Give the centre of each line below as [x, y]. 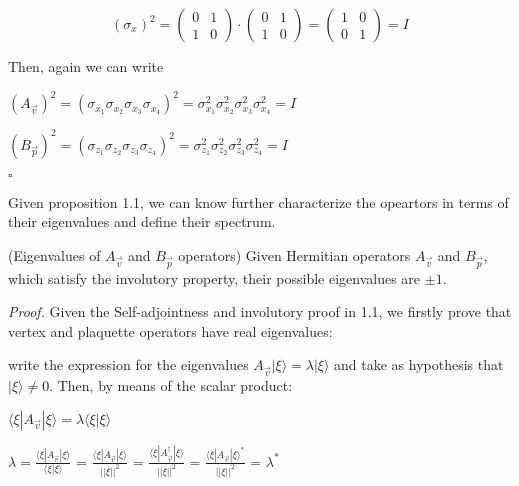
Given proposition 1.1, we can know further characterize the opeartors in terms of [258, 201]
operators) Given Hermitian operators [294, 254]
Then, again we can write [86, 66]
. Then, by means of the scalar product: [171, 385]
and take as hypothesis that [419, 364]
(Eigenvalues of [54, 254]
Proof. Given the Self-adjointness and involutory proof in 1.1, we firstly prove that [260, 311]
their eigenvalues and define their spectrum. [142, 221]
